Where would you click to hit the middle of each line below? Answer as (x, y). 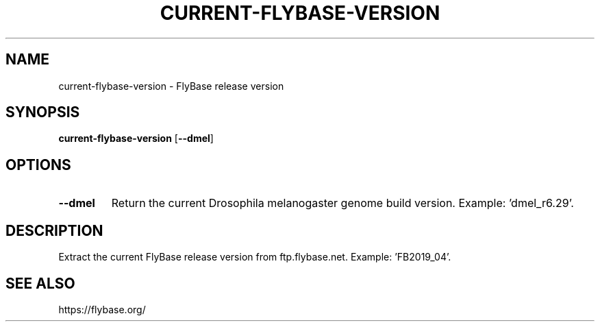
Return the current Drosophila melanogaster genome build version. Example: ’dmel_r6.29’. (342, 203)
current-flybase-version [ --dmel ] (136, 138)
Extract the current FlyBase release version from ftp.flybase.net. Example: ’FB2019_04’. (255, 257)
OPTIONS (38, 165)
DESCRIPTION (54, 230)
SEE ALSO (40, 283)
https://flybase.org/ (102, 309)
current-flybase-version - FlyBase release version (171, 86)
